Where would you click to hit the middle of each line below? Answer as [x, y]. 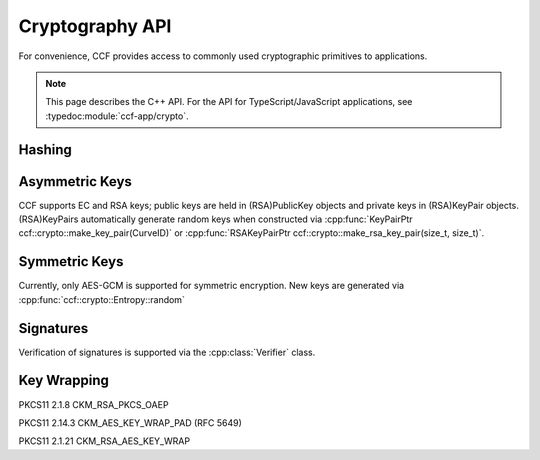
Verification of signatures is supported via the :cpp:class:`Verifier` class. [167, 352]
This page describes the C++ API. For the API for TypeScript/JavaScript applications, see [229, 102]
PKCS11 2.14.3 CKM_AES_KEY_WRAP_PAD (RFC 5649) [130, 422]
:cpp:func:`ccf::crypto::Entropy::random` [101, 299]
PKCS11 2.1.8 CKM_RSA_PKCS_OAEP [93, 404]
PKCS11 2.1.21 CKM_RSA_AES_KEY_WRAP [104, 441]
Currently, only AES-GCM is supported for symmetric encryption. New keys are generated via [211, 286]
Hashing [45, 149]
